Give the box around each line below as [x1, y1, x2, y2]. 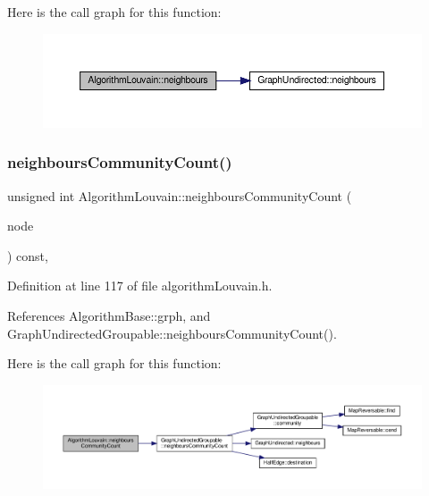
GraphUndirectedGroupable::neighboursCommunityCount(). [7, 324, 337, 342]
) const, [7, 246, 48, 265]
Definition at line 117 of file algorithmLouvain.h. [7, 276, 273, 295]
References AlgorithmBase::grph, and [7, 307, 211, 325]
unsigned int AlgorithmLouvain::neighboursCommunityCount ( [7, 186, 352, 205]
